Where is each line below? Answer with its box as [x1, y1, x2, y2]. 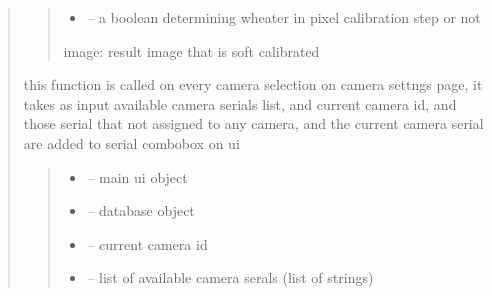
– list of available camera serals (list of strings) [87, 267, 374, 288]
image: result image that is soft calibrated [63, 40, 320, 61]
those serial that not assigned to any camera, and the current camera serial [23, 113, 484, 134]
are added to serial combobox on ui [23, 132, 240, 153]
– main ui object [87, 166, 188, 187]
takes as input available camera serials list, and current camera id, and [23, 93, 457, 114]
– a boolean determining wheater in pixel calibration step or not [87, 7, 481, 27]
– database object [87, 200, 195, 221]
